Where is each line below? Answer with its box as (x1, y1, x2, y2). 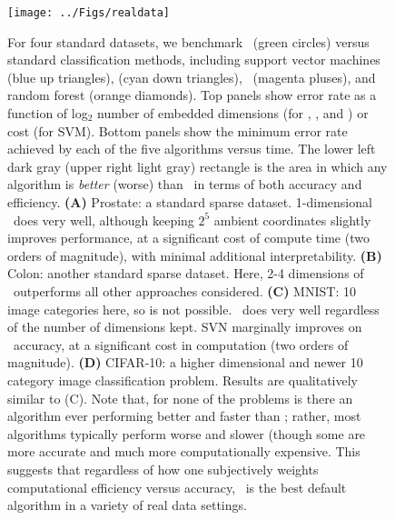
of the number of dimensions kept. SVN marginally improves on (7, 317, 362, 336)
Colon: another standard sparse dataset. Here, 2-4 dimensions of (7, 264, 364, 283)
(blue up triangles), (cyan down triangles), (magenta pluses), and (7, 67, 376, 86)
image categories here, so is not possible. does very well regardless (7, 299, 380, 318)
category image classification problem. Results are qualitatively (7, 370, 358, 389)
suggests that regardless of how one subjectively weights (7, 459, 319, 478)
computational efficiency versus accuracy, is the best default (7, 477, 347, 496)
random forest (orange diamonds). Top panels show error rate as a (7, 85, 377, 105)
